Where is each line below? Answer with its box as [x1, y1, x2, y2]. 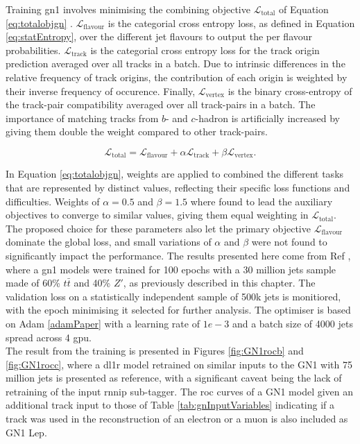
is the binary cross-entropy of [228, 83, 352, 98]
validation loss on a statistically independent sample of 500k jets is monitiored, [6, 289, 341, 303]
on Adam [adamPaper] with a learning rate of [6, 316, 200, 330]
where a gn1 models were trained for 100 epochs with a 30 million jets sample [6, 262, 336, 276]
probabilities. [6, 42, 61, 57]
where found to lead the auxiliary [190, 194, 333, 208]
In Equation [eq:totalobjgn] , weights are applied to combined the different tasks [6, 166, 344, 181]
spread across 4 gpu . [6, 330, 92, 344]
